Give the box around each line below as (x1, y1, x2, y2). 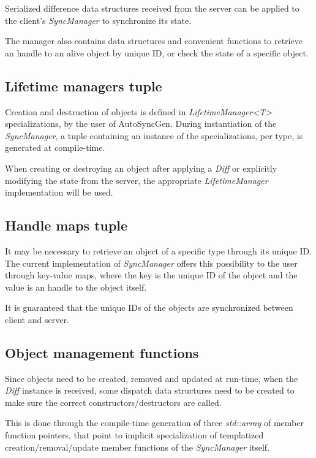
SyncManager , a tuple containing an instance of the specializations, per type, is (5, 129, 303, 142)
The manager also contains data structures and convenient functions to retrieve (5, 34, 303, 47)
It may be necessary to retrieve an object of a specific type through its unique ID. (5, 244, 312, 257)
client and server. (5, 313, 69, 326)
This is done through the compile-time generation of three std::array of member (5, 416, 304, 429)
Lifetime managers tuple (5, 76, 162, 95)
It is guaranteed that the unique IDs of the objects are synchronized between (5, 301, 293, 314)
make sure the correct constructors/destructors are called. (5, 395, 222, 408)
